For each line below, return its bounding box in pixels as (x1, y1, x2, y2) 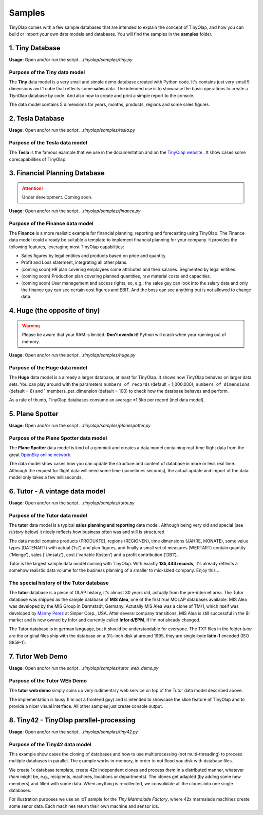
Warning (22, 322, 40, 329)
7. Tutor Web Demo (9, 653, 68, 661)
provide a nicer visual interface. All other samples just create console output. (9, 703, 163, 709)
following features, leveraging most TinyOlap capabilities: (9, 244, 124, 250)
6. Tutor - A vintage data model (9, 487, 106, 495)
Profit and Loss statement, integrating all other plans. (21, 259, 128, 265)
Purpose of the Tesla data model (9, 139, 88, 146)
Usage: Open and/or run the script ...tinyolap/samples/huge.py (9, 352, 136, 358)
